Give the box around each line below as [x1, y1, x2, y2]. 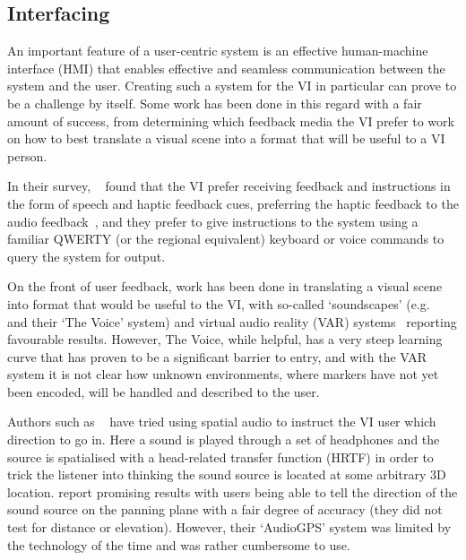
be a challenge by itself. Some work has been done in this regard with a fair [7, 93, 422, 112]
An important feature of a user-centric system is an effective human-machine [7, 41, 428, 60]
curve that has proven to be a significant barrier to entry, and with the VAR [7, 347, 427, 366]
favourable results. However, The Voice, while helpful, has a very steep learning [7, 330, 443, 349]
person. [7, 146, 47, 165]
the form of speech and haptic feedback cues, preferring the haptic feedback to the [7, 194, 459, 212]
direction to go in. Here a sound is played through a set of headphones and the [7, 430, 440, 449]
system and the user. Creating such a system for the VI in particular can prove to [7, 76, 457, 95]
